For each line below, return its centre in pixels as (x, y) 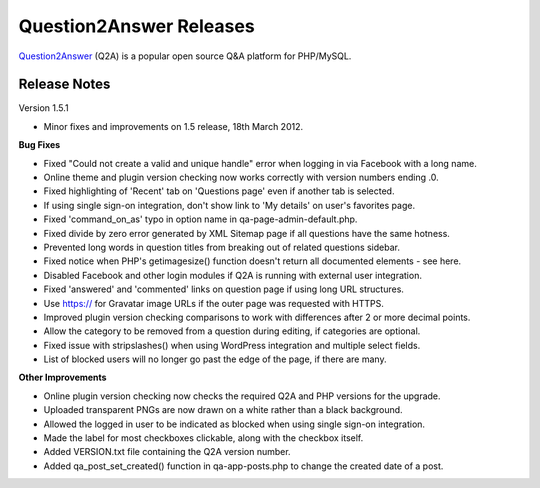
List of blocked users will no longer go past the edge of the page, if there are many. (215, 359)
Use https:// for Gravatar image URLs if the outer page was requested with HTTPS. (214, 303)
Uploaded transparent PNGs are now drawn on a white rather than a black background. (223, 410)
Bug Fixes (39, 145)
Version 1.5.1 (43, 108)
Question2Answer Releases (136, 26)
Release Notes (64, 84)
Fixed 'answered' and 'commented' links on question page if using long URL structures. (224, 289)
